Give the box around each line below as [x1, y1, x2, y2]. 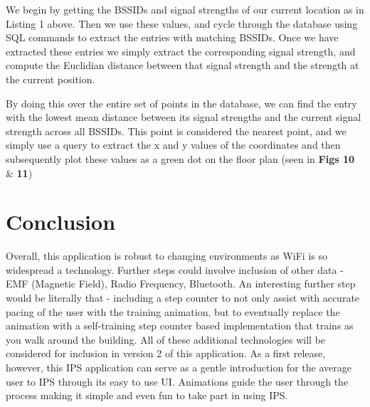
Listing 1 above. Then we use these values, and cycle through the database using [6, 16, 358, 31]
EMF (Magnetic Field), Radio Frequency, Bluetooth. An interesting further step [6, 276, 356, 291]
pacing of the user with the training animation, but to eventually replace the [6, 304, 340, 319]
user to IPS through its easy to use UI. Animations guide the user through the [6, 374, 349, 388]
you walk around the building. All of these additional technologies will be [6, 332, 326, 347]
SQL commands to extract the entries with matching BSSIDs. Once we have [6, 30, 339, 45]
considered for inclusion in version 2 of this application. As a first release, [6, 346, 326, 361]
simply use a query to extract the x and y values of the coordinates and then [6, 137, 341, 152]
